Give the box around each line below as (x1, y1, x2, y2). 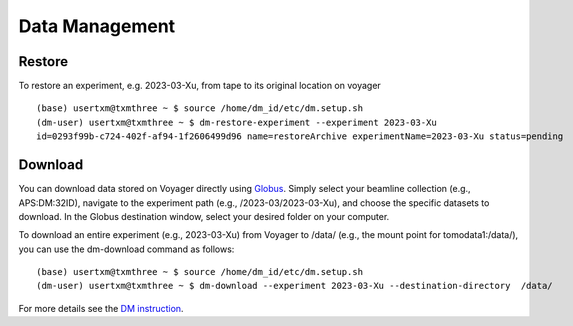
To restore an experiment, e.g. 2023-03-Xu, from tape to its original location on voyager (18, 80, 382, 92)
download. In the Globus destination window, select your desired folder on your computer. (18, 210, 390, 222)
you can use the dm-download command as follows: (18, 243, 235, 255)
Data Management (18, 15, 176, 37)
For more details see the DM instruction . (18, 302, 184, 314)
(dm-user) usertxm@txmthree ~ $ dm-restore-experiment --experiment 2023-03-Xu (36, 116, 437, 128)
